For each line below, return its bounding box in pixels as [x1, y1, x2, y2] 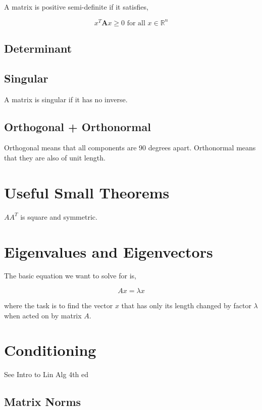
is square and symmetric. [20, 211, 97, 222]
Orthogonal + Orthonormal [4, 118, 151, 134]
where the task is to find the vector [4, 300, 113, 311]
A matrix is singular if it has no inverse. [4, 94, 128, 104]
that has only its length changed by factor [121, 300, 251, 311]
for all [127, 19, 145, 27]
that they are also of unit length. [4, 152, 106, 163]
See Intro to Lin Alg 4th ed [4, 369, 89, 380]
